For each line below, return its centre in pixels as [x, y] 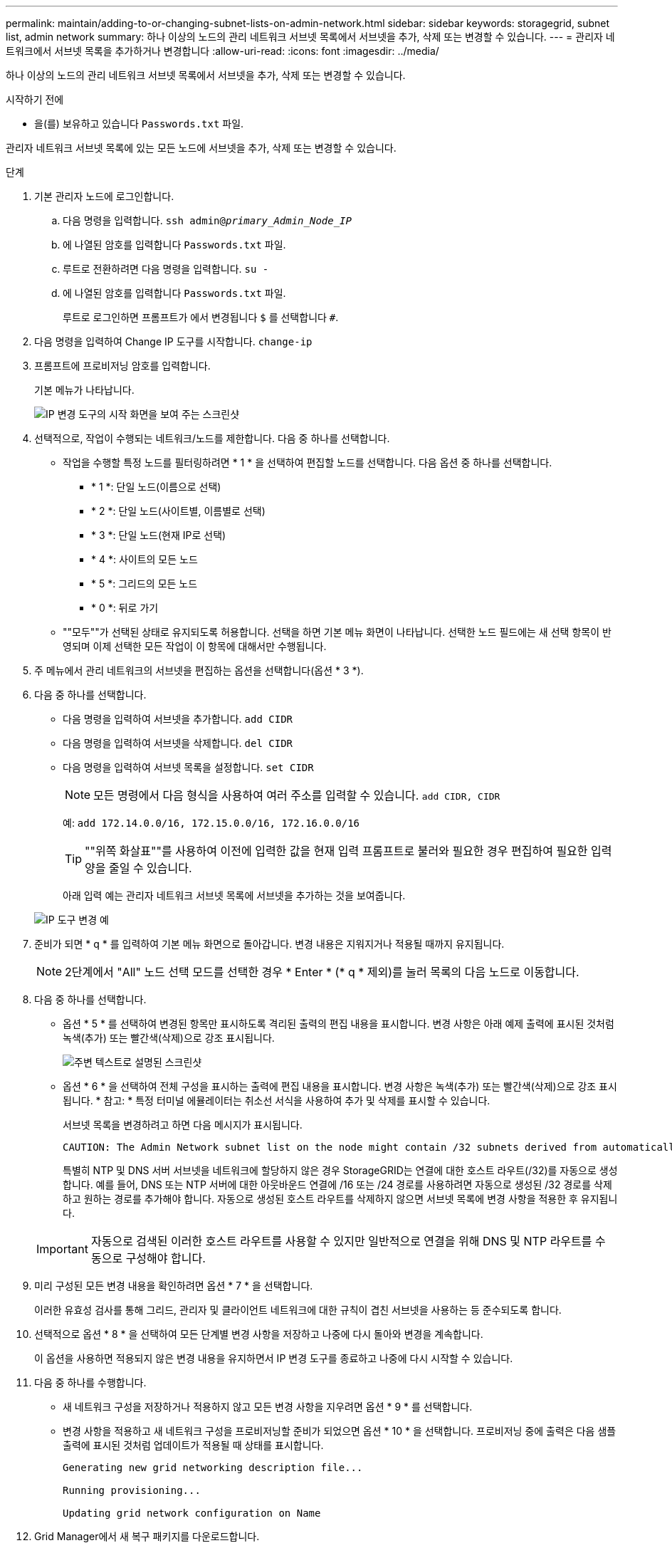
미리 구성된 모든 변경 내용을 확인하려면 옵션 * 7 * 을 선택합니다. [174, 1286]
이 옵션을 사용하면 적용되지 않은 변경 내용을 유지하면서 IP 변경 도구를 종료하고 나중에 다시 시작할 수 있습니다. [274, 1358]
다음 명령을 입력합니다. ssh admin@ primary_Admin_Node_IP [207, 220]
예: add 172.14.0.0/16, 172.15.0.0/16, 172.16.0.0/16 [211, 823]
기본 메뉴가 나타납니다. [84, 390]
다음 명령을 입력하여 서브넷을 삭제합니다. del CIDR [178, 743]
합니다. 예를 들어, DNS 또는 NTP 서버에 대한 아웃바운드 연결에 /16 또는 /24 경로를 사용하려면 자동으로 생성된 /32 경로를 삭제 [337, 1184]
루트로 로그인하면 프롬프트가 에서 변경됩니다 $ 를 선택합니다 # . [201, 317]
